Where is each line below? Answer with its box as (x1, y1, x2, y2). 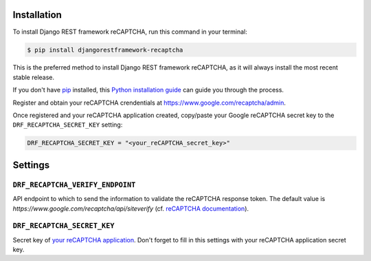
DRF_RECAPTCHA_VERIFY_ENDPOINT (12, 180, 136, 189)
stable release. (12, 73, 55, 81)
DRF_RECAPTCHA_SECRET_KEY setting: (12, 121, 123, 129)
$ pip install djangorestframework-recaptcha (27, 45, 183, 54)
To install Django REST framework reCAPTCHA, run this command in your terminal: (12, 28, 247, 36)
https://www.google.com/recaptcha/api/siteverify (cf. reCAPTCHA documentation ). (12, 204, 249, 213)
